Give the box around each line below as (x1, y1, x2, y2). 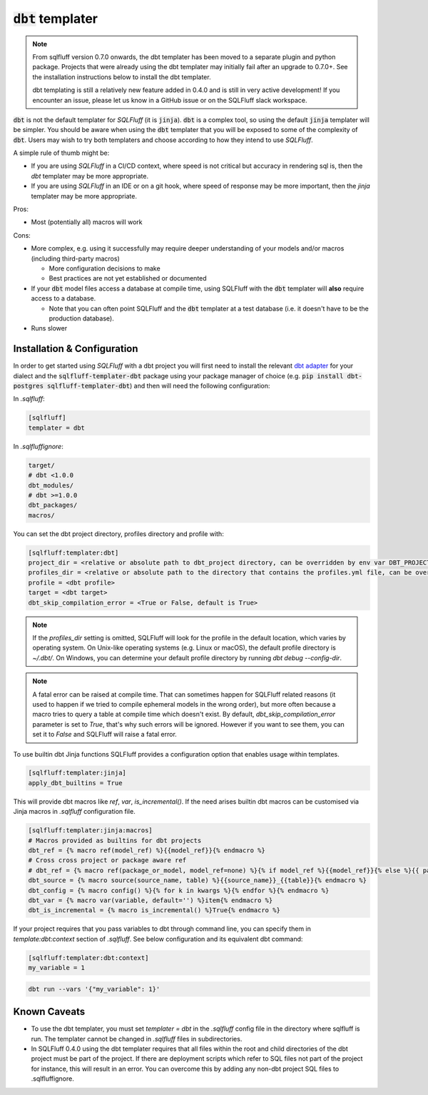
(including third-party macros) (31, 254, 121, 263)
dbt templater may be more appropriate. (31, 171, 149, 180)
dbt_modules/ (28, 481, 74, 489)
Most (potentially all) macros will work (31, 218, 143, 226)
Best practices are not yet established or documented (49, 274, 207, 283)
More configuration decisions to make (49, 264, 160, 273)
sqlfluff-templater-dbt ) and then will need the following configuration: (46, 382, 270, 390)
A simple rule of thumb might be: (13, 148, 110, 157)
